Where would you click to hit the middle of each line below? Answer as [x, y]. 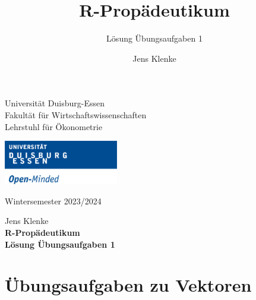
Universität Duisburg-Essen [55, 103]
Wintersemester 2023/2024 [53, 200]
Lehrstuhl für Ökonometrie [54, 126]
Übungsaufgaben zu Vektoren [128, 285]
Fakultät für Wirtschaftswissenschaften [76, 114]
